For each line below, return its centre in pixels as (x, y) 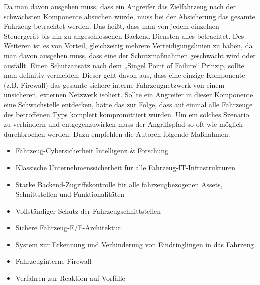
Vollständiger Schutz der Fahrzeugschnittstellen (88, 211)
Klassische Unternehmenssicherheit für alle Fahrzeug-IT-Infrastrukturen (126, 167)
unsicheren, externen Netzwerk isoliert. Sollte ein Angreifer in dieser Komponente (129, 95)
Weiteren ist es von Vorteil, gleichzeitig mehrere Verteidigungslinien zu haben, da (128, 46)
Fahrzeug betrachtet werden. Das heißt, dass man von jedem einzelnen (112, 26)
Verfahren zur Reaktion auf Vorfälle (70, 278)
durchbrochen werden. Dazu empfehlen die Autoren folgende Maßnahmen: (117, 134)
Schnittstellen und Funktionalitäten (70, 194)
